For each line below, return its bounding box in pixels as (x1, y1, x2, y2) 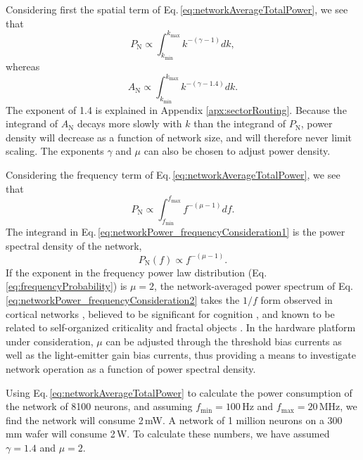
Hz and (242, 399, 274, 414)
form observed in (260, 292, 333, 307)
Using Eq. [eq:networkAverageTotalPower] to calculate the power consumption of (6, 385, 352, 400)
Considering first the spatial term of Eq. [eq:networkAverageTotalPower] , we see (6, 2, 348, 16)
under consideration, (6, 333, 94, 348)
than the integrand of (193, 116, 286, 131)
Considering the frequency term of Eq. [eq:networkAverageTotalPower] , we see (6, 167, 340, 182)
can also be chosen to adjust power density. (144, 143, 331, 158)
